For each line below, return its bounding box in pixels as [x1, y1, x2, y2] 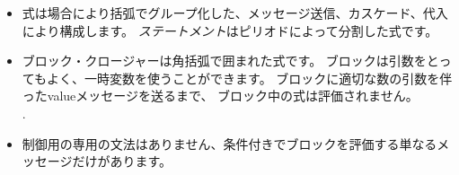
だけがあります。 [72, 152, 172, 171]
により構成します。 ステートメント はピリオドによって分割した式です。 [22, 21, 438, 39]
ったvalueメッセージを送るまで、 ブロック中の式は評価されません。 [22, 86, 419, 105]
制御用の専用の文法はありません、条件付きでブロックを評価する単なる [22, 134, 437, 153]
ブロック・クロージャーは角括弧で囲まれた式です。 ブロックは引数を [22, 51, 427, 70]
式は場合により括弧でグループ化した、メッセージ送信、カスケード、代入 [22, 4, 448, 22]
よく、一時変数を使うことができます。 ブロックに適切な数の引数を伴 [47, 68, 453, 87]
